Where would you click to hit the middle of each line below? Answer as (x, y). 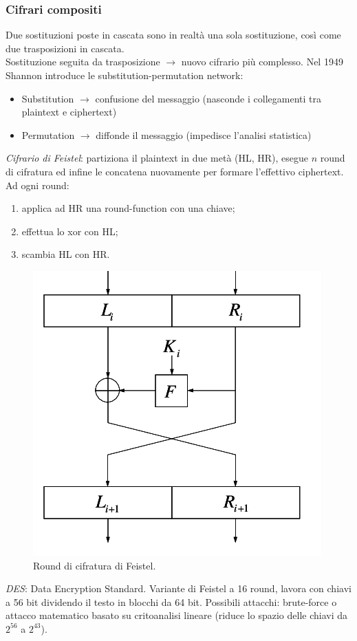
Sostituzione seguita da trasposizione (83, 62)
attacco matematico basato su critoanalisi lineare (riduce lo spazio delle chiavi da (176, 615)
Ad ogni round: (37, 185)
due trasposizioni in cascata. (65, 48)
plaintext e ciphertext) (69, 112)
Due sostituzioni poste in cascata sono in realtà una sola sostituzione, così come (173, 35)
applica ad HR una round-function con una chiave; (128, 208)
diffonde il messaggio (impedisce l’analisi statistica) (204, 134)
